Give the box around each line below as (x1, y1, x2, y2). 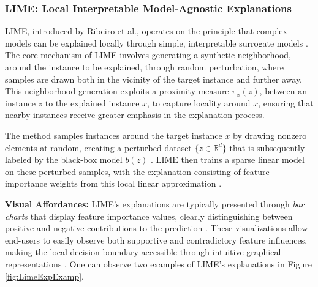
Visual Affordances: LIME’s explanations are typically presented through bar (5, 197, 305, 210)
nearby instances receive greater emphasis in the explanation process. (5, 108, 265, 121)
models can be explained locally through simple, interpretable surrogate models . (5, 36, 308, 49)
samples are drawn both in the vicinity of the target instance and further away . (5, 72, 303, 85)
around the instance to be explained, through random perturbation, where (5, 61, 284, 73)
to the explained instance (45, 96, 140, 109)
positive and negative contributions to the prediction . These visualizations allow (5, 222, 308, 234)
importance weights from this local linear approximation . (5, 177, 222, 190)
